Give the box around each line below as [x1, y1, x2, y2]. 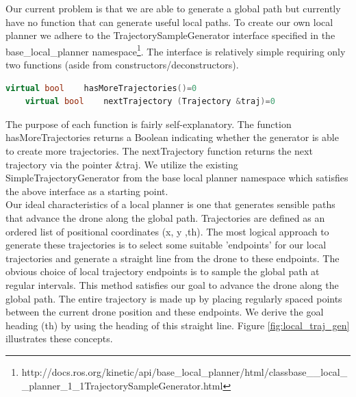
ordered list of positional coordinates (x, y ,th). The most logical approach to [5, 224, 329, 238]
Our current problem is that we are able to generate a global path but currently [5, 1, 341, 15]
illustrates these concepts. [5, 331, 113, 346]
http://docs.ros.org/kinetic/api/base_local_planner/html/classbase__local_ [21, 364, 348, 379]
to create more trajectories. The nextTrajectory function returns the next [5, 144, 313, 157]
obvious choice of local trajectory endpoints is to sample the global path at [5, 264, 320, 279]
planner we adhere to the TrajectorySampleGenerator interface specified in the [5, 28, 335, 42]
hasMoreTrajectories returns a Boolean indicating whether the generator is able [5, 130, 339, 144]
